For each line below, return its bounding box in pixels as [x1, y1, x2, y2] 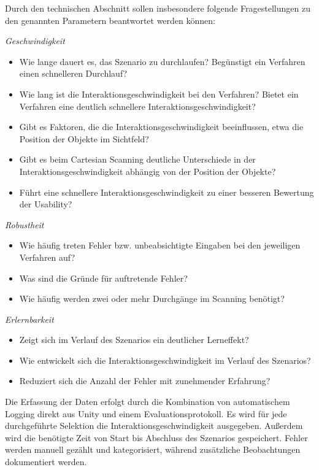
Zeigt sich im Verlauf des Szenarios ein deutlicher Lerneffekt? [19, 333, 249, 346]
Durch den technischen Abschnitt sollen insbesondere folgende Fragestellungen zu [5, 2, 310, 14]
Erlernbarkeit [5, 312, 54, 325]
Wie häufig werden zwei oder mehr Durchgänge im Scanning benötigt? [19, 292, 285, 305]
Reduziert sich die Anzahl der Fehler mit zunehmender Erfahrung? [19, 374, 271, 387]
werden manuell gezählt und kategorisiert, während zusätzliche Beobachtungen [5, 443, 301, 456]
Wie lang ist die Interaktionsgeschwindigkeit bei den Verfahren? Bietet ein [19, 87, 299, 100]
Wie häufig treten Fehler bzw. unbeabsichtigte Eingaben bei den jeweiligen [19, 239, 301, 252]
